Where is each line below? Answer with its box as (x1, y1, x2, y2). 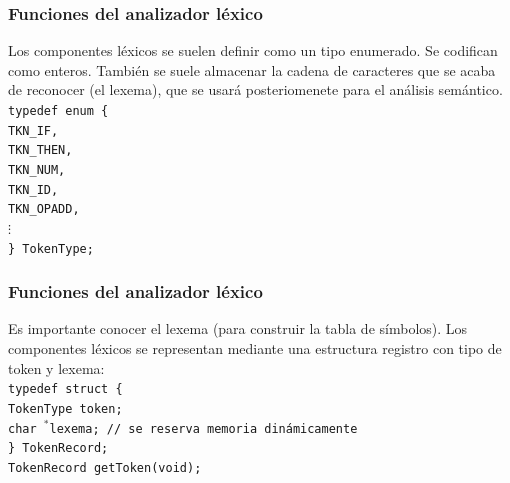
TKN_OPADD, (8, 202, 80, 217)
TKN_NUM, (8, 162, 66, 177)
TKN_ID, (8, 182, 59, 197)
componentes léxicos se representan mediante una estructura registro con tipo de (8, 338, 502, 358)
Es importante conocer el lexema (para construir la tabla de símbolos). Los (8, 318, 468, 339)
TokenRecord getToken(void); (8, 460, 202, 475)
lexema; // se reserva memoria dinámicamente (49, 421, 358, 436)
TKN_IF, (8, 123, 59, 138)
